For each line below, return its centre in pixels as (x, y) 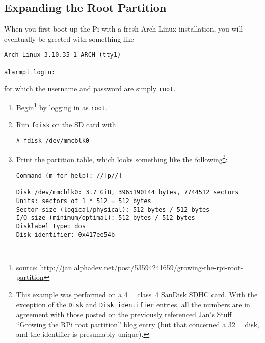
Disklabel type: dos (51, 226)
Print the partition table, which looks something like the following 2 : (122, 158)
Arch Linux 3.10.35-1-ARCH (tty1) (63, 55)
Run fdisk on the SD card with (66, 124)
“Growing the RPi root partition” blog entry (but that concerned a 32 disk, (138, 324)
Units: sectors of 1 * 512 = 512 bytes (84, 201)
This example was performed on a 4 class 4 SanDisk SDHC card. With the (137, 294)
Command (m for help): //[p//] (69, 175)
